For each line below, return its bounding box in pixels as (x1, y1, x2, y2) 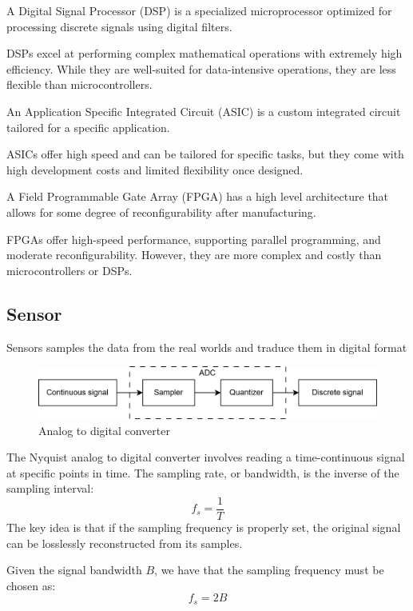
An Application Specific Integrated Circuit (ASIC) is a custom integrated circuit (6, 102, 401, 119)
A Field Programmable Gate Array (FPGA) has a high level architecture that (6, 188, 389, 205)
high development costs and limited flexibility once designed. (6, 161, 304, 178)
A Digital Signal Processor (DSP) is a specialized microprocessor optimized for (6, 2, 392, 18)
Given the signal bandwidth (6, 561, 142, 578)
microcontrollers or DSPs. (6, 262, 133, 278)
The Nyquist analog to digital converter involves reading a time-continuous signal (6, 449, 405, 465)
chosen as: (6, 577, 56, 593)
